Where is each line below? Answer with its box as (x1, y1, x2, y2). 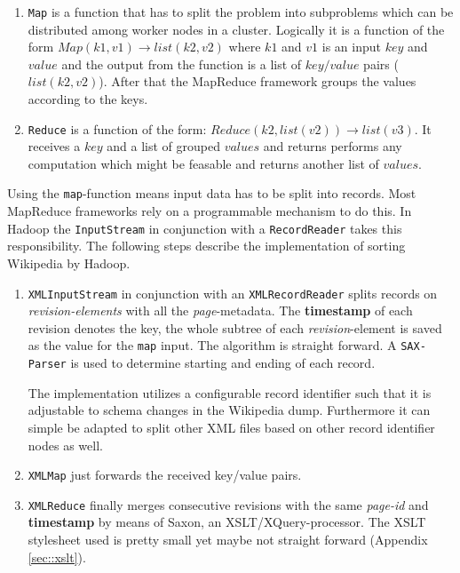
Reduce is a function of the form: (28, 119, 207, 138)
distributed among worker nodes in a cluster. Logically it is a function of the (28, 20, 445, 38)
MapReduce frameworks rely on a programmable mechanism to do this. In (7, 202, 412, 220)
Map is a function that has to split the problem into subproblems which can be (28, 3, 454, 20)
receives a (28, 137, 81, 155)
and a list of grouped (107, 137, 220, 155)
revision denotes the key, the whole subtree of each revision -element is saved (28, 318, 442, 337)
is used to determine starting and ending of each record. (70, 354, 376, 372)
